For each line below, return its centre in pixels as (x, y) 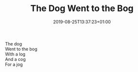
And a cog (15, 59)
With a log (15, 54)
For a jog (14, 64)
